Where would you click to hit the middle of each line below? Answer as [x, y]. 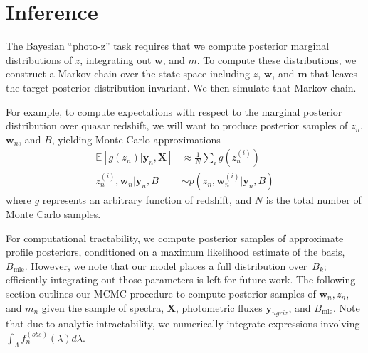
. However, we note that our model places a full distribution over [166, 265]
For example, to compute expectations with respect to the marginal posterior [174, 111]
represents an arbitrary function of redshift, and [147, 200]
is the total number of [314, 200]
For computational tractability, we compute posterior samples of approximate [175, 238]
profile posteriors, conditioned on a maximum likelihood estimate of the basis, [175, 252]
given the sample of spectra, [103, 307]
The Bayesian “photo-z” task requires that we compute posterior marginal [168, 46]
